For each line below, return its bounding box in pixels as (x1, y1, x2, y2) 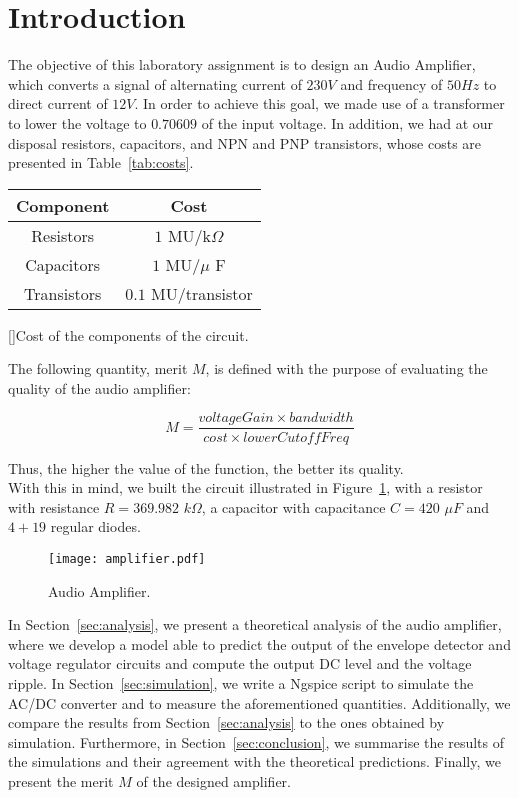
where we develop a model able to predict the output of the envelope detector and (8, 633, 511, 654)
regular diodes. (50, 516, 141, 537)
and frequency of (340, 73, 443, 94)
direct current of (8, 93, 108, 114)
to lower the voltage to (8, 112, 147, 133)
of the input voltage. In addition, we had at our (201, 112, 494, 133)
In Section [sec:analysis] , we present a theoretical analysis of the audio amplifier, (8, 614, 502, 635)
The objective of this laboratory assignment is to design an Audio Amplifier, (8, 54, 476, 75)
